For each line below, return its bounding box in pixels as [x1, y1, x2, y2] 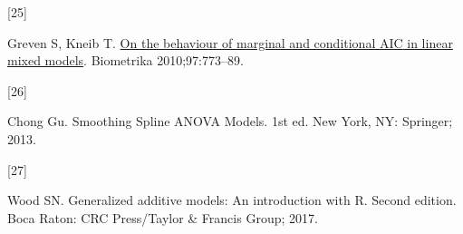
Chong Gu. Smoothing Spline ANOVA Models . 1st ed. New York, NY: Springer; [7, 112, 453, 131]
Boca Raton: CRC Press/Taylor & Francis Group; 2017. [7, 208, 318, 227]
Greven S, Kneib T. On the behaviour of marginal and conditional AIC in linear [7, 33, 453, 52]
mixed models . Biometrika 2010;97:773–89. [7, 51, 244, 70]
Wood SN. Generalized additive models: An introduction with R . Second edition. [7, 190, 457, 210]
